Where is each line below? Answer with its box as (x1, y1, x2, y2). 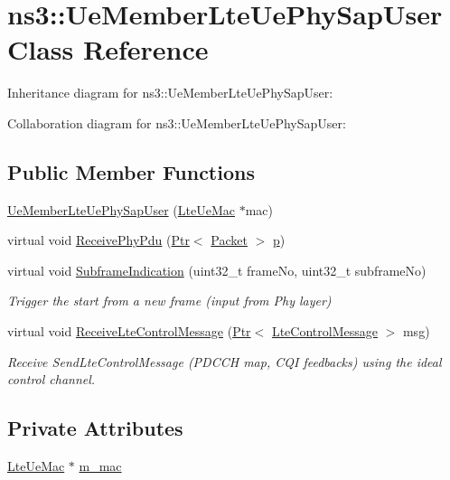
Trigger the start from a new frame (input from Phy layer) (7, 291, 332, 310)
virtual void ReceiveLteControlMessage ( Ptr (7, 322, 251, 341)
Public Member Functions (7, 157, 255, 185)
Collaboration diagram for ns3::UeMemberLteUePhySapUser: (7, 113, 346, 132)
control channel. (7, 370, 96, 389)
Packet (211, 231, 248, 249)
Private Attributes (7, 414, 183, 442)
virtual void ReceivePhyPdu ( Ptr (7, 231, 190, 249)
